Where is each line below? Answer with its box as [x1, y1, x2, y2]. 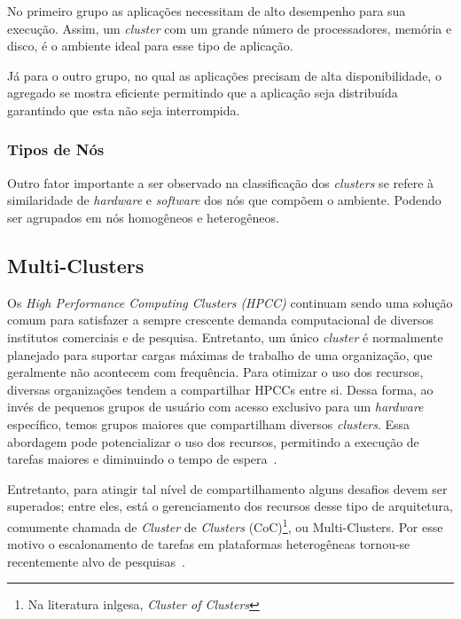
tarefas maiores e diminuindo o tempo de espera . [7, 450, 277, 468]
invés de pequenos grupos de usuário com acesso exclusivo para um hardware [7, 397, 424, 416]
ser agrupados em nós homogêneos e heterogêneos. [7, 208, 279, 226]
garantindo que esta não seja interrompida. [7, 100, 240, 119]
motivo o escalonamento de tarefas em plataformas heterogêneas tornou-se [7, 535, 410, 553]
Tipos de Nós [7, 138, 105, 161]
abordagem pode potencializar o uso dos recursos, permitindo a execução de [7, 432, 419, 451]
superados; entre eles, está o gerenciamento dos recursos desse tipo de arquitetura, [7, 497, 453, 515]
